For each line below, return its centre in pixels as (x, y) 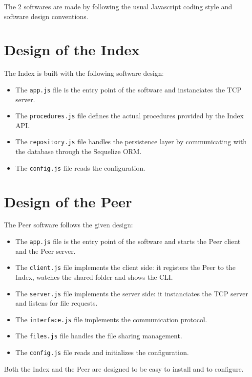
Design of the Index (72, 50)
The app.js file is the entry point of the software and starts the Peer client (128, 241)
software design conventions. (46, 16)
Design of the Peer (68, 201)
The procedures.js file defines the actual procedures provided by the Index (129, 116)
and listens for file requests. (56, 303)
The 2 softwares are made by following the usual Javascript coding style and (118, 6)
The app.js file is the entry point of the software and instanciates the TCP (128, 89)
